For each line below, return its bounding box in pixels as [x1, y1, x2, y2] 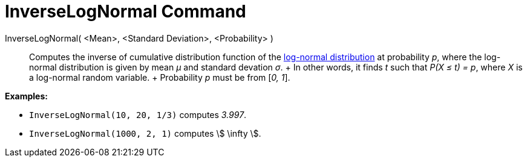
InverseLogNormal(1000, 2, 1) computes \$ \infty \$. [29, 128, 261, 139]
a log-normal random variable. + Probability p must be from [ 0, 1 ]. [29, 72, 290, 83]
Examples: [5, 90, 48, 101]
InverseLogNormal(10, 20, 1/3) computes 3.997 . [29, 109, 247, 120]
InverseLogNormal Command [5, 1, 246, 22]
